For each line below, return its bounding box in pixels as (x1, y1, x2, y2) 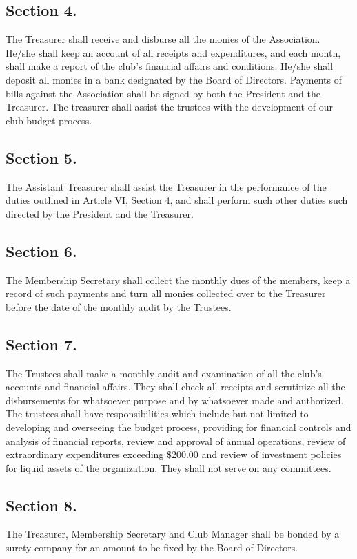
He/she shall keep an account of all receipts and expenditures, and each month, (6, 45, 341, 59)
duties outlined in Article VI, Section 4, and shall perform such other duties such (6, 193, 348, 207)
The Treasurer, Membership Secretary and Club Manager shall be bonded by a (6, 527, 340, 541)
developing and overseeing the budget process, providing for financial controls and (6, 419, 351, 434)
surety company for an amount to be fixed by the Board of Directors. (6, 540, 298, 555)
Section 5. (6, 146, 77, 168)
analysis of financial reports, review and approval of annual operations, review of (6, 433, 346, 448)
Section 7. (6, 333, 77, 354)
